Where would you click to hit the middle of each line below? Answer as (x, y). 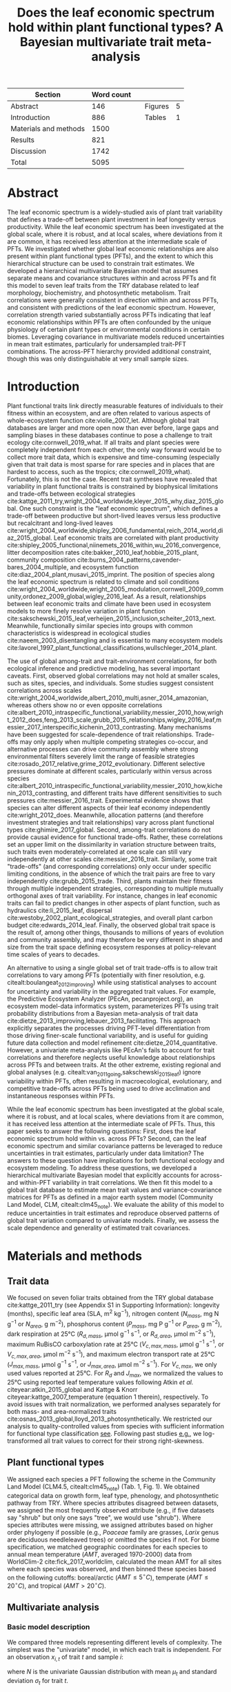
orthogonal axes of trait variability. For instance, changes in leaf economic (112, 896)
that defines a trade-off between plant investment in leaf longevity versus (112, 219)
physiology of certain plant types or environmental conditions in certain (109, 330)
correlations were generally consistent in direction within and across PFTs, (113, 300)
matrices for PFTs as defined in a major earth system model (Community (110, 1197)
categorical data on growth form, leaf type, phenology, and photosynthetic (113, 1495)
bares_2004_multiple (37, 567)
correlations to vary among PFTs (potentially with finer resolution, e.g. (106, 975)
